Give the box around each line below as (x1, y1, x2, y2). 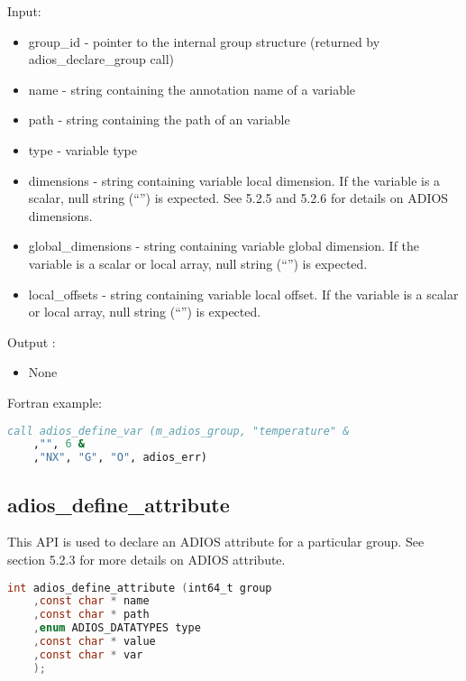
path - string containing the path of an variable (28, 110, 290, 129)
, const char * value (32, 635, 156, 649)
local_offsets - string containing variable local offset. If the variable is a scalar (28, 284, 459, 303)
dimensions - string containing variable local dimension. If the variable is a (28, 170, 441, 189)
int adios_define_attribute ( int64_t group (7, 581, 272, 594)
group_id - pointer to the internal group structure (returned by (28, 32, 380, 51)
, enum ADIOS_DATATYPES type (32, 621, 201, 635)
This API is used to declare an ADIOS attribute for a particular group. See (7, 532, 425, 551)
